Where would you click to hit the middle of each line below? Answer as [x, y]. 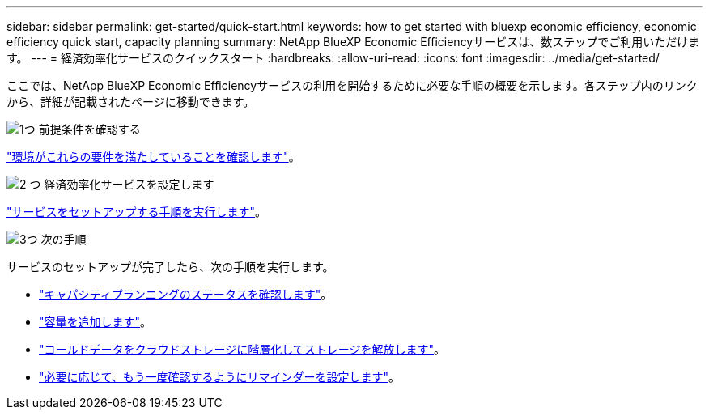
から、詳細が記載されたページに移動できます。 [131, 102]
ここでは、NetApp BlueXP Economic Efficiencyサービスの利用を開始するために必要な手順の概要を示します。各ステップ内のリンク [352, 85]
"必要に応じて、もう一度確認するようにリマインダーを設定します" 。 [219, 377]
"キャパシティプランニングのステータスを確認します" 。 [186, 294]
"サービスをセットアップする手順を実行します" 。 [137, 212]
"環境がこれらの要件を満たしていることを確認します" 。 [153, 157]
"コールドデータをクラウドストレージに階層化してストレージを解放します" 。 [242, 349]
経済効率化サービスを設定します [129, 184]
